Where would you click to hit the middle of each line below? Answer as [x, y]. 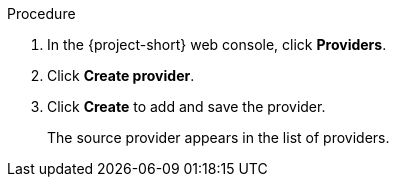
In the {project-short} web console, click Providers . [217, 44]
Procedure [41, 13]
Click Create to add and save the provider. [186, 106]
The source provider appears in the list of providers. [218, 137]
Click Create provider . [121, 75]
